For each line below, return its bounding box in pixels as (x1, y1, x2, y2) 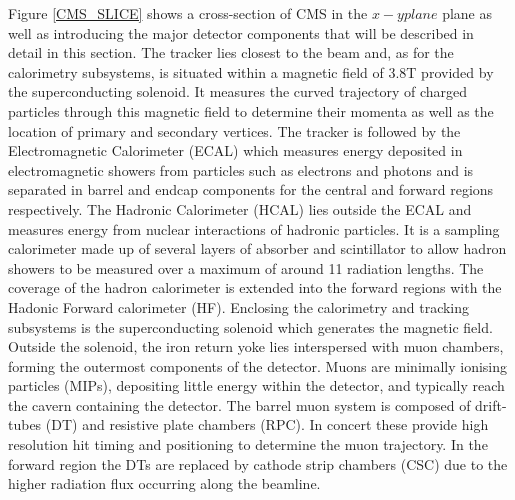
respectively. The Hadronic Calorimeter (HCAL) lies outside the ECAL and (8, 198, 472, 219)
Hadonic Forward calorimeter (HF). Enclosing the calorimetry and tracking (8, 296, 470, 317)
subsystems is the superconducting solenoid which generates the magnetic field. (8, 316, 493, 337)
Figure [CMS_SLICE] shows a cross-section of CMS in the (8, 3, 368, 23)
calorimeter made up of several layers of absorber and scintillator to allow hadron (8, 238, 507, 259)
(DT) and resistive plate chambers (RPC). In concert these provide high (45, 414, 489, 435)
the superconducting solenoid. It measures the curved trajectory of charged (8, 81, 468, 102)
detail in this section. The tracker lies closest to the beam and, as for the (8, 42, 454, 63)
